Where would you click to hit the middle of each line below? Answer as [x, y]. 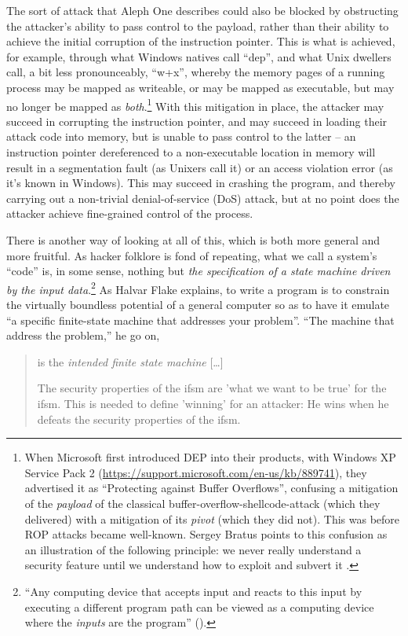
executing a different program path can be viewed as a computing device [199, 607]
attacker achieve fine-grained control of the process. [130, 213]
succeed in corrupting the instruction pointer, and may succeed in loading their [197, 121]
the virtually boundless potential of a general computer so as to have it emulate [198, 304]
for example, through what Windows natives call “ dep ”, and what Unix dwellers [199, 56]
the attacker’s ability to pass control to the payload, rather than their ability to [198, 26]
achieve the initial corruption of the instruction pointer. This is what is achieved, [201, 41]
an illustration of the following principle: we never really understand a [193, 549]
